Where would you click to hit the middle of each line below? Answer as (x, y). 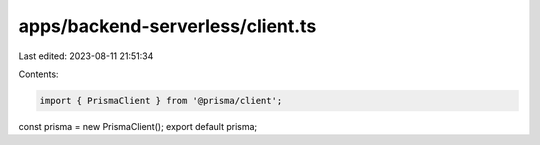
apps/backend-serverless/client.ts (167, 26)
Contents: (38, 74)
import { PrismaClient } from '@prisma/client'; (161, 100)
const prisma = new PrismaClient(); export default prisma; (138, 126)
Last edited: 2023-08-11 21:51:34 (86, 56)
